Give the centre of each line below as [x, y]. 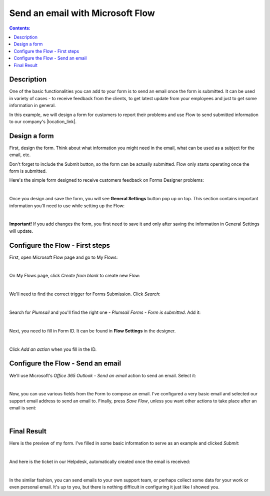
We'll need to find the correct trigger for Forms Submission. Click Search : [85, 294]
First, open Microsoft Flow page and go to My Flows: [63, 257]
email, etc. [20, 155]
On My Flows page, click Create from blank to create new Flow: [75, 276]
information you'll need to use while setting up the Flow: [67, 206]
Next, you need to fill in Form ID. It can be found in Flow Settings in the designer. [92, 331]
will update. [21, 231]
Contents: [20, 28]
